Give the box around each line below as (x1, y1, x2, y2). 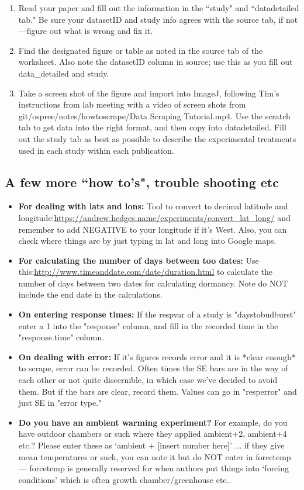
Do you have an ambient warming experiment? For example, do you (18, 416, 288, 428)
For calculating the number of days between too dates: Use (18, 254, 259, 266)
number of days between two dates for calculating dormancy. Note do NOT (18, 277, 288, 289)
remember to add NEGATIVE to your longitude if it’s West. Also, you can (18, 223, 287, 235)
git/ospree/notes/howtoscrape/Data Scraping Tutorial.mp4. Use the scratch (18, 109, 291, 122)
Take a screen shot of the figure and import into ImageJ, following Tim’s (18, 87, 279, 99)
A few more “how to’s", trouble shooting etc (5, 172, 279, 191)
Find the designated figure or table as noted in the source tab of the (18, 44, 263, 56)
